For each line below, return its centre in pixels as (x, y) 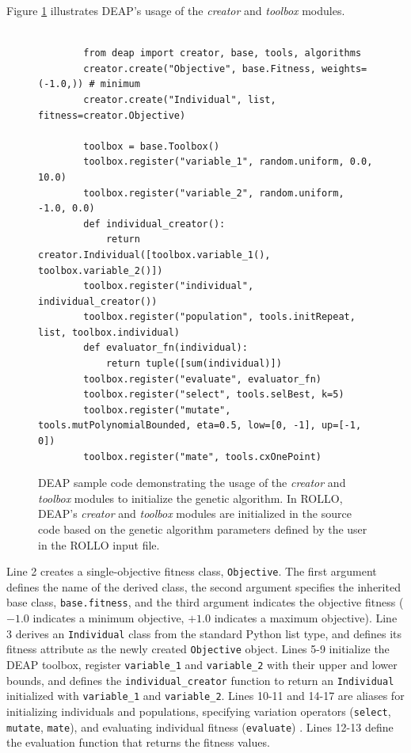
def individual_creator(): (154, 224)
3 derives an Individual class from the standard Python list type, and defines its (204, 633)
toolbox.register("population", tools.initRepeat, (219, 317)
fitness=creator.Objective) (112, 115)
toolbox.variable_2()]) (101, 270)
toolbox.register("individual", (169, 286)
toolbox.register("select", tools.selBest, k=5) (214, 395)
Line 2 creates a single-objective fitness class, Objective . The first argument (192, 571)
